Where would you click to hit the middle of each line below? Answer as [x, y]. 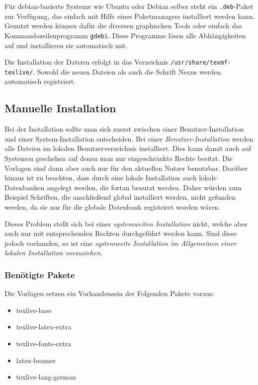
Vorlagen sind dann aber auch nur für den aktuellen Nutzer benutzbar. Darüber [126, 168]
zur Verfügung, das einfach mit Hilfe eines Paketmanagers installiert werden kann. [130, 16]
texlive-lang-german [46, 377]
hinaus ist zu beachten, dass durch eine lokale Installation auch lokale [111, 178]
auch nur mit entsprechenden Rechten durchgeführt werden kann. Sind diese [121, 233]
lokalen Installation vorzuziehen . [53, 253]
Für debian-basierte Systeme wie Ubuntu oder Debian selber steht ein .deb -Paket [129, 6]
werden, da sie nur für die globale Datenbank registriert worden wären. [112, 206]
